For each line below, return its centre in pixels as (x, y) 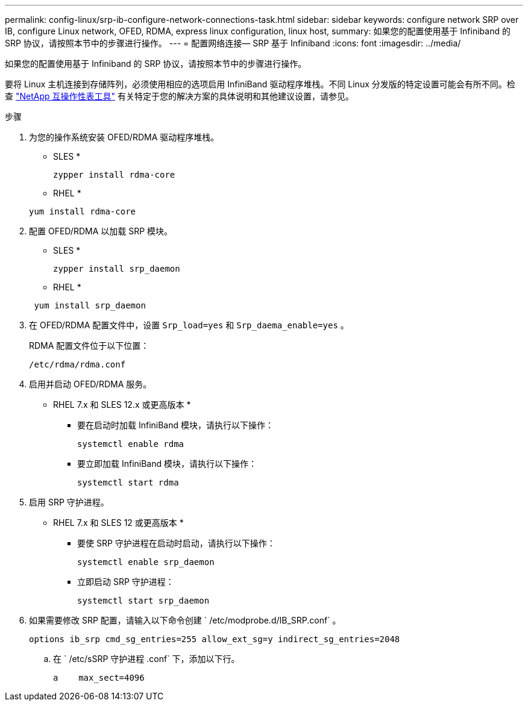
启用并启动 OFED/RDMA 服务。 (90, 384)
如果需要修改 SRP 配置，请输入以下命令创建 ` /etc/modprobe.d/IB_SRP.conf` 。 (185, 620)
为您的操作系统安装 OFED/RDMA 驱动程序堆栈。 (124, 137)
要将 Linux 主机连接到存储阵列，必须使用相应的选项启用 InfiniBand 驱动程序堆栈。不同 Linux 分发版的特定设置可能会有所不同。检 (260, 84)
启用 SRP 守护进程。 (69, 502)
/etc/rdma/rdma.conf (77, 364)
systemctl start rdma (128, 483)
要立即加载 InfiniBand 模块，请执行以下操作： (167, 464)
